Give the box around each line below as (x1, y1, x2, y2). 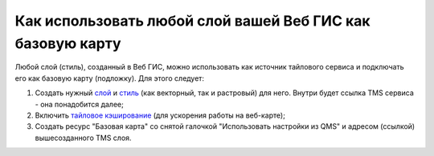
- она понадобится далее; (35, 99, 124, 109)
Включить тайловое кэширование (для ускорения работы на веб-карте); (35, 110, 285, 120)
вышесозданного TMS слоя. (35, 133, 132, 142)
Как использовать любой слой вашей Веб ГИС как (14, 12, 371, 30)
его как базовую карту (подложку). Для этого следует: (14, 73, 205, 83)
